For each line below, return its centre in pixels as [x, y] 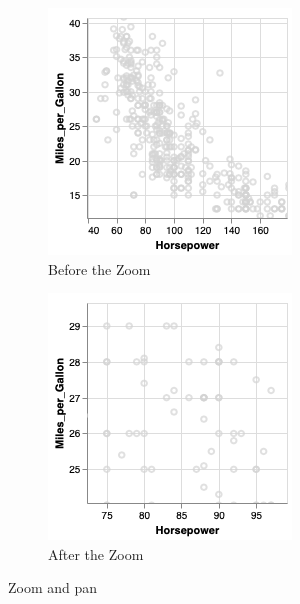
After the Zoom [96, 553]
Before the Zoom [99, 268]
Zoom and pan [53, 587]
